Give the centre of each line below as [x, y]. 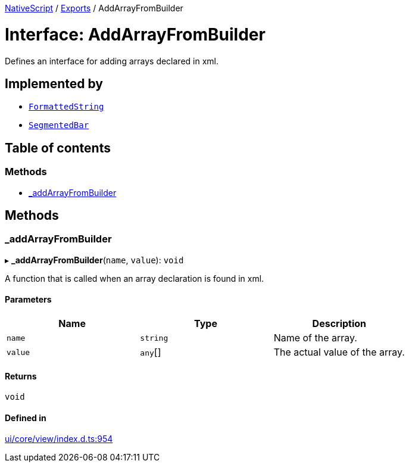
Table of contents [58, 148]
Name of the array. [315, 338]
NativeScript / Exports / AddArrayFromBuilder [94, 8]
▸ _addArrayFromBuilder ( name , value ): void [94, 260]
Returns [21, 376]
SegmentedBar [59, 125]
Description [339, 323]
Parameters [28, 300]
